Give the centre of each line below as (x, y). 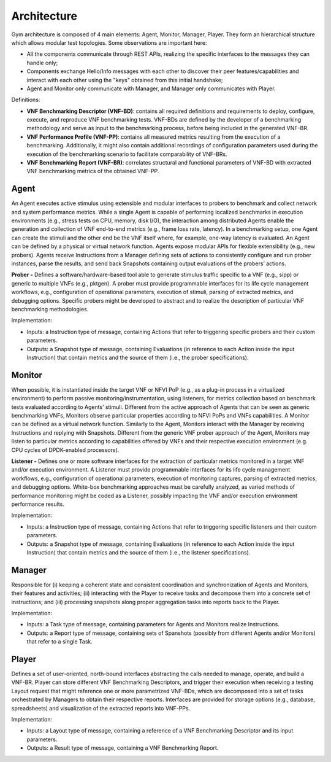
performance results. (38, 504)
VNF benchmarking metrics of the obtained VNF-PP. (93, 171)
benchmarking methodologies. (50, 309)
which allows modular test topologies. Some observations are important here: (109, 42)
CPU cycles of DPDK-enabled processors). (65, 450)
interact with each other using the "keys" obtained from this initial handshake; (125, 80)
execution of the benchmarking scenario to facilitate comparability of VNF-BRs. (127, 154)
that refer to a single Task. (60, 642)
